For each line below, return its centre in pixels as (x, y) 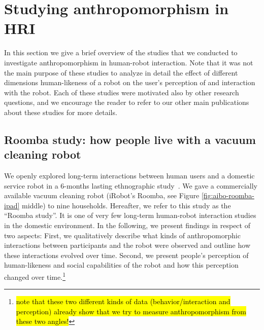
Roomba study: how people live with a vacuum (130, 139)
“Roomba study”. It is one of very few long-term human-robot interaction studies (130, 215)
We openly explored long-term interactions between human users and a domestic (129, 176)
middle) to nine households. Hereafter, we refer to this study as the (126, 205)
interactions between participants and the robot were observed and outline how (127, 245)
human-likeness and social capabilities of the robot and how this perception (121, 265)
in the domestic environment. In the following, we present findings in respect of (127, 225)
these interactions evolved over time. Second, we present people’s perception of (126, 255)
